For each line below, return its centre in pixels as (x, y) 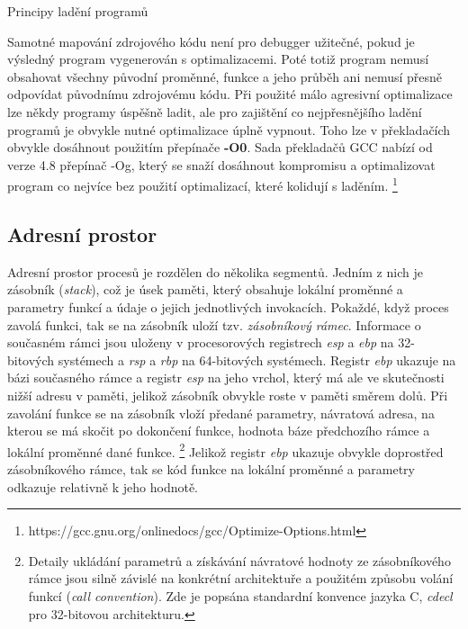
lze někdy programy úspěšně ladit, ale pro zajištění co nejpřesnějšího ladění (215, 111)
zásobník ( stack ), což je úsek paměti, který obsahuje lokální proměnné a (205, 289)
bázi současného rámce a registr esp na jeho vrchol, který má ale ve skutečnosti (226, 377)
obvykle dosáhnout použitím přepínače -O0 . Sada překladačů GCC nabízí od (220, 147)
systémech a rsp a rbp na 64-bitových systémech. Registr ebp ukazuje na (257, 359)
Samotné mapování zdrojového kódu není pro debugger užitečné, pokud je (211, 41)
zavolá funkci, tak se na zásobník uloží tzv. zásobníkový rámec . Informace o (214, 324)
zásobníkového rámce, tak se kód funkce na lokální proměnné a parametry (211, 468)
